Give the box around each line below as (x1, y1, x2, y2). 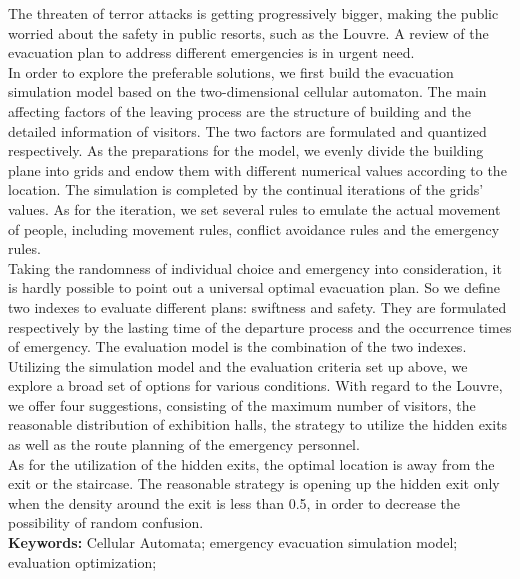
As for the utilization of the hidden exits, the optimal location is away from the (8, 453, 495, 474)
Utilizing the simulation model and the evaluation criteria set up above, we (8, 355, 468, 376)
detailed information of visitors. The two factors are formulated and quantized (8, 120, 487, 141)
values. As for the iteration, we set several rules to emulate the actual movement (8, 198, 501, 219)
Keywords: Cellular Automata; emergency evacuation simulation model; (8, 532, 458, 553)
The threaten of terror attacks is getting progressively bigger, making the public (8, 3, 499, 23)
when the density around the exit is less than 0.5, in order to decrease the (8, 492, 461, 513)
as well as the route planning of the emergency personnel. (8, 434, 360, 455)
